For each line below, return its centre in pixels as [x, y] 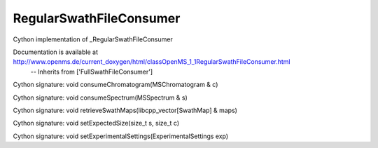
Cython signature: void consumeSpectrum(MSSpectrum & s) [100, 97]
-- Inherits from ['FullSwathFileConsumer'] [92, 72]
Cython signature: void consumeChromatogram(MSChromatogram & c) [115, 85]
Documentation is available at [55, 52]
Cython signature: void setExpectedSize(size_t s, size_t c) [96, 123]
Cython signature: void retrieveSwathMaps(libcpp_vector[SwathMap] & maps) [125, 110]
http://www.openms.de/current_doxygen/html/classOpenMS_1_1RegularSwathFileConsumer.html [152, 62]
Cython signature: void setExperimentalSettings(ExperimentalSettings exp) [121, 136]
